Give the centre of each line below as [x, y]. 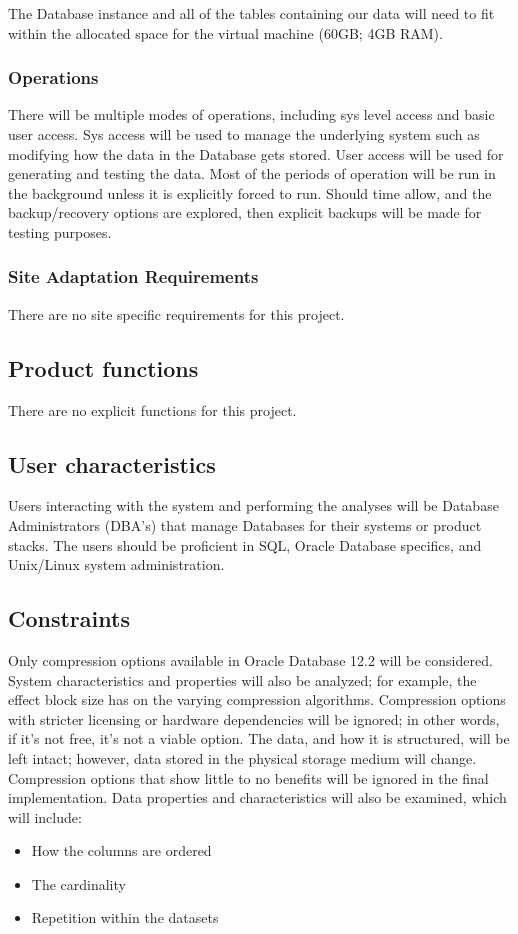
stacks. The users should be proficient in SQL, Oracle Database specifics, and [245, 544]
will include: [45, 816]
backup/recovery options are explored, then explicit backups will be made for [245, 212]
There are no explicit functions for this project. [152, 409]
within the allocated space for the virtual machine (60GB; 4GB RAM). [225, 32]
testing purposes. [60, 231]
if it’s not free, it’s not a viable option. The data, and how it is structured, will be [259, 738]
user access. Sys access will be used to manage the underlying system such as [244, 134]
